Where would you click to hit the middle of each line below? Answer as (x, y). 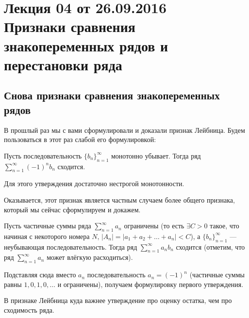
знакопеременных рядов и (86, 45)
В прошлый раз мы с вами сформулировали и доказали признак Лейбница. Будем (124, 130)
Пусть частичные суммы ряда (48, 226)
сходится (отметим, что (210, 246)
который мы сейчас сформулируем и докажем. (72, 209)
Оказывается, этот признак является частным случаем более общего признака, (119, 199)
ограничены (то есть (154, 226)
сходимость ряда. (29, 310)
